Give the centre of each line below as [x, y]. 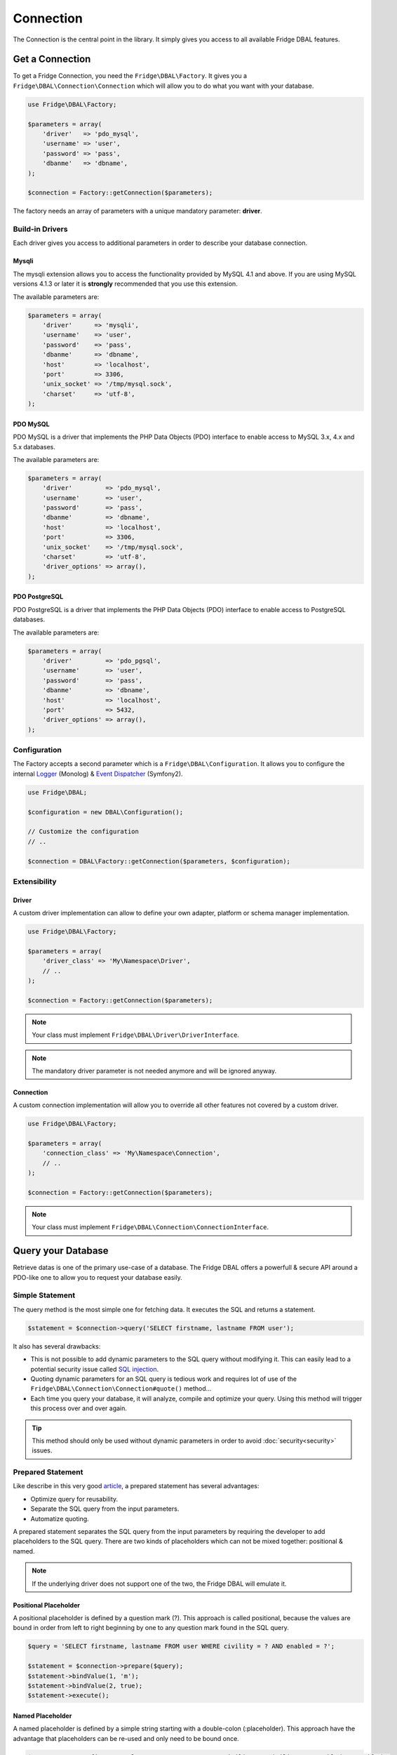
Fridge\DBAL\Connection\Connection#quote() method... [121, 1389]
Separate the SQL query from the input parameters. [105, 1509]
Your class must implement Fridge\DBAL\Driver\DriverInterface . [136, 1035]
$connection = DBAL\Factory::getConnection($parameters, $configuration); [159, 861]
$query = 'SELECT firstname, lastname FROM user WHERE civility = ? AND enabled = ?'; [181, 1647]
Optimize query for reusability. [74, 1499]
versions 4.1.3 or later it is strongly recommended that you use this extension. [125, 284]
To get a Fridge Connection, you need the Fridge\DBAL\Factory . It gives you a [130, 76]
